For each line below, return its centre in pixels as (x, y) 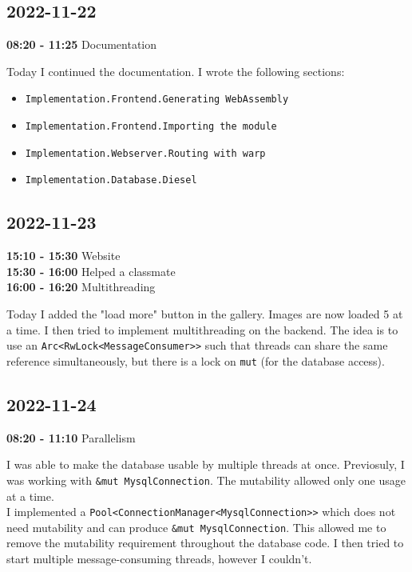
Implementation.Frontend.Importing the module (151, 127)
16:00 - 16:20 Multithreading (81, 287)
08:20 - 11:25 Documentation (82, 44)
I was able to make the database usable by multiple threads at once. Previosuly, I (206, 464)
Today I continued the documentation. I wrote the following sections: (176, 71)
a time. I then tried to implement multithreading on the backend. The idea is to (202, 329)
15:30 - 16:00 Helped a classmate (91, 271)
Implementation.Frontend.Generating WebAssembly (157, 100)
